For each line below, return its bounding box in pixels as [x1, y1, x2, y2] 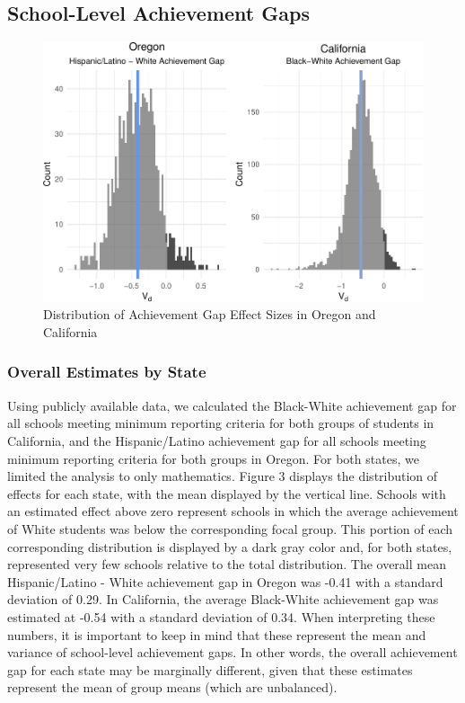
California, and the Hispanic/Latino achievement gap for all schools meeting [7, 431, 426, 449]
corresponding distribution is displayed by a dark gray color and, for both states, [7, 537, 452, 556]
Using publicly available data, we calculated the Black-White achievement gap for [7, 396, 457, 414]
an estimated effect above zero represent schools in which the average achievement [7, 502, 459, 521]
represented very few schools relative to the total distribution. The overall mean [7, 555, 446, 574]
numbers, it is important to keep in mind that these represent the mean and [7, 625, 426, 644]
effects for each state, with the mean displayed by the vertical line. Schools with [7, 484, 446, 503]
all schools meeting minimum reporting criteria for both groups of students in [7, 414, 434, 432]
